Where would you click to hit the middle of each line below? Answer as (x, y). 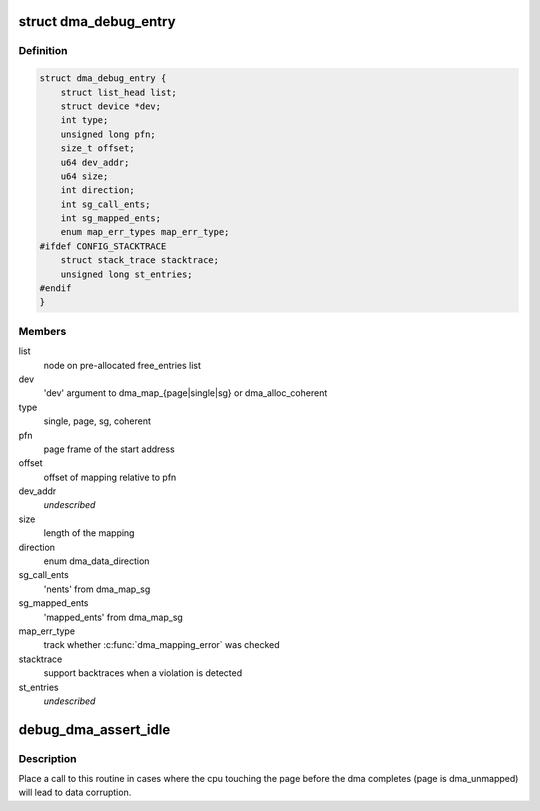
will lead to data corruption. (75, 792)
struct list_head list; (118, 92)
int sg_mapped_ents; (111, 218)
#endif (55, 288)
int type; (84, 120)
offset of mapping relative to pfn (110, 477)
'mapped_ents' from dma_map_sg (113, 617)
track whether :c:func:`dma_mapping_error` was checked (161, 645)
